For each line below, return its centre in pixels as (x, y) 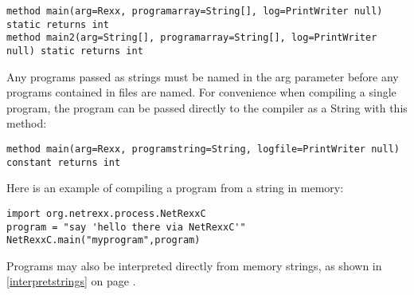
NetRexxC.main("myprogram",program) (103, 240)
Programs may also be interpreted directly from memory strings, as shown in (194, 265)
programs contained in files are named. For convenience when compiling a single (201, 92)
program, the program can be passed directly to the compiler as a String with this (207, 107)
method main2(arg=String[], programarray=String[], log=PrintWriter (192, 38)
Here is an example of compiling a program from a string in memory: (175, 188)
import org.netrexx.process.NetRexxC (106, 213)
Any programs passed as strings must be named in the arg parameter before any (203, 76)
